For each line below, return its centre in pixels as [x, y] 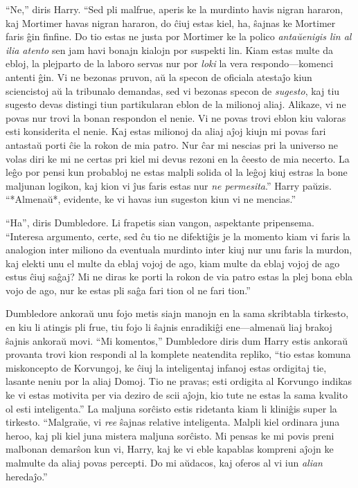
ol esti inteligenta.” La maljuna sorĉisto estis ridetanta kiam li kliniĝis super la [171, 408]
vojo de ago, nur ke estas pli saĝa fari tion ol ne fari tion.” [128, 290]
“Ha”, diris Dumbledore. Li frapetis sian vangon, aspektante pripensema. [160, 222]
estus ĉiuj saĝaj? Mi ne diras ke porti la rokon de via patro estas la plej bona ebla [179, 277]
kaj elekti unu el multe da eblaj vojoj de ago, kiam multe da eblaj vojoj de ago [173, 263]
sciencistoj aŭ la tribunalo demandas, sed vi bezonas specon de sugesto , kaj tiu [173, 90]
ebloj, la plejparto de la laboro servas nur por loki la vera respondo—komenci [170, 63]
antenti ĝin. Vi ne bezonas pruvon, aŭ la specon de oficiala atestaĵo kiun [159, 76]
